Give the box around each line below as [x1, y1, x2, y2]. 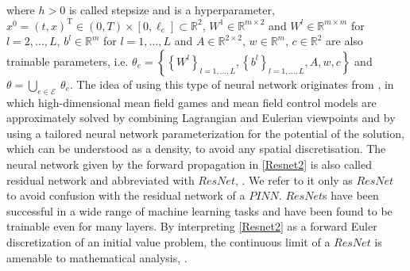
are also [326, 32, 363, 49]
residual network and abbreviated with [6, 171, 195, 188]
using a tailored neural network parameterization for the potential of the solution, [6, 124, 404, 141]
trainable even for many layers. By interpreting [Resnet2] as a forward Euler [6, 218, 377, 235]
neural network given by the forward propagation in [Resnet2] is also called [6, 155, 372, 172]
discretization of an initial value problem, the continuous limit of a [6, 233, 331, 250]
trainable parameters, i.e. [6, 52, 129, 69]
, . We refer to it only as [234, 171, 353, 188]
